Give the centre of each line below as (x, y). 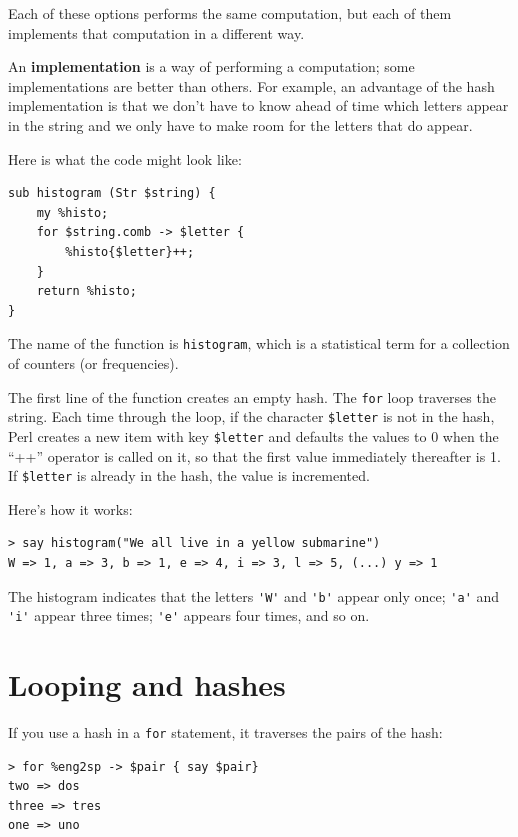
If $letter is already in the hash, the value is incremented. (189, 475)
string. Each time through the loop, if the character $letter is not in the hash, (251, 416)
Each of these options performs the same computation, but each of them (230, 13)
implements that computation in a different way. (156, 32)
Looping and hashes (147, 684)
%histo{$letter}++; (130, 251)
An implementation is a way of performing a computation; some (211, 66)
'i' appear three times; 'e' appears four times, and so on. (189, 615)
